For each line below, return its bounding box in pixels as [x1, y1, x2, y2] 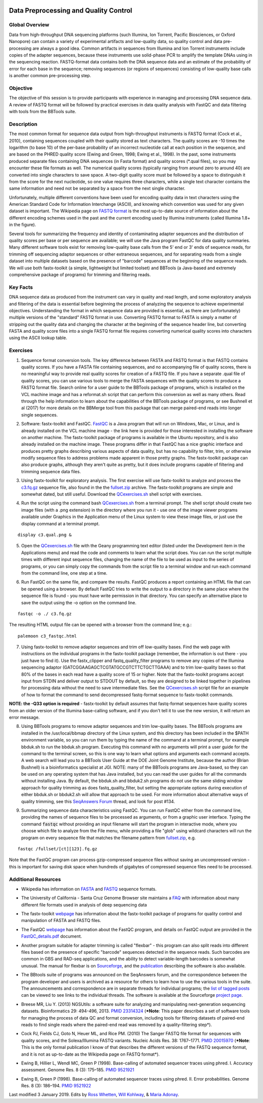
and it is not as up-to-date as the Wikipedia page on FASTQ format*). [21, 1051, 160, 1057]
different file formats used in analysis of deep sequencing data [21, 902, 147, 907]
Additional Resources [9, 876, 61, 882]
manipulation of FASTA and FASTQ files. [21, 918, 102, 923]
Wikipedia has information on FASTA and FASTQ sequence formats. [21, 886, 157, 892]
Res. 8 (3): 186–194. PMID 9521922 [21, 1083, 92, 1089]
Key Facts [9, 283, 33, 290]
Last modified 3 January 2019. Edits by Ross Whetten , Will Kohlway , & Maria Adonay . [9, 1092, 179, 1098]
